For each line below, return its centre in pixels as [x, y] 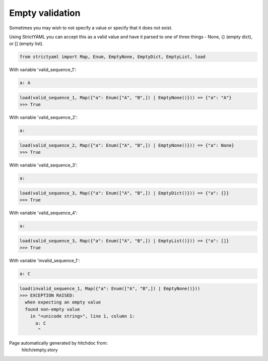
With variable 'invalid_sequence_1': [45, 261]
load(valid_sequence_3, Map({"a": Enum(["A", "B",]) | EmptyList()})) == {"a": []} [124, 241]
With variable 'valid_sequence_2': [43, 118]
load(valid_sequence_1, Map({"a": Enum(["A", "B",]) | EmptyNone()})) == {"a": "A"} [126, 97]
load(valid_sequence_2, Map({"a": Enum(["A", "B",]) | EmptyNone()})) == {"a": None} [127, 145]
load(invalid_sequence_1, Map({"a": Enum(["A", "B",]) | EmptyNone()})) [110, 288]
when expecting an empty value [63, 302]
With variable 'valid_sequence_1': [43, 70]
